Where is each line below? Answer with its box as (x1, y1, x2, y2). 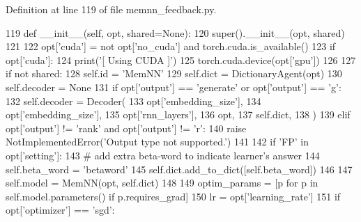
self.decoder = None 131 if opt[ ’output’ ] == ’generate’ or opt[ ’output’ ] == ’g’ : (6, 79, 341, 94)
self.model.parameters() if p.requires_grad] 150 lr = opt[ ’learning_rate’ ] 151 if (6, 189, 341, 203)
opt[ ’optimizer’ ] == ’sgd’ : (6, 203, 115, 217)
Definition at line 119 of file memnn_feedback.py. (6, 2, 217, 16)
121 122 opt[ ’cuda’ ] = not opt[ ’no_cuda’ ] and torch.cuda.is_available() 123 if (6, 39, 336, 54)
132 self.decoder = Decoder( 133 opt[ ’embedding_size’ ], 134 (6, 93, 261, 108)
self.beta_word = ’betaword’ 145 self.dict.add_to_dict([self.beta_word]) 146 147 (6, 161, 353, 176)
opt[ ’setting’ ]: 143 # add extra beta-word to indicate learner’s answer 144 (6, 148, 320, 162)
